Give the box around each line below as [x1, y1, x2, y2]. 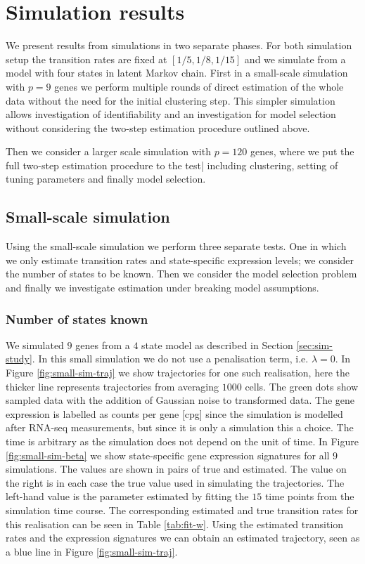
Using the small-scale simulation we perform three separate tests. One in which [6, 239, 347, 254]
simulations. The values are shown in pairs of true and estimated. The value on [6, 461, 347, 476]
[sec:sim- [296, 337, 333, 352]
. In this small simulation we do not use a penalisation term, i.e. [32, 351, 309, 366]
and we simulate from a [244, 51, 346, 66]
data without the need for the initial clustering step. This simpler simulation [6, 93, 335, 107]
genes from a [75, 337, 130, 352]
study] [6, 351, 32, 366]
